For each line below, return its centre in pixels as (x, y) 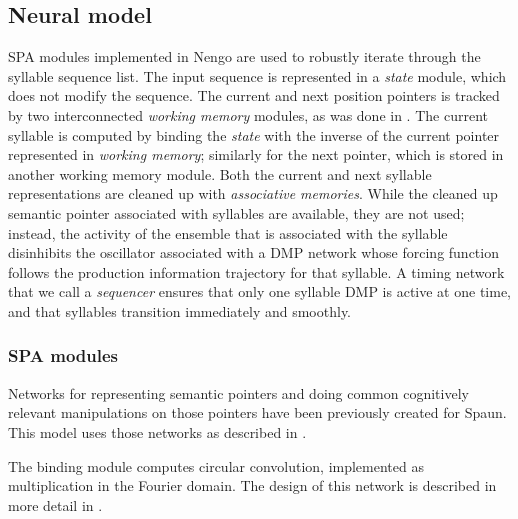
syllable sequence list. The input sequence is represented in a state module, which (257, 75)
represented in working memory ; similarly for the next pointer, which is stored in (256, 154)
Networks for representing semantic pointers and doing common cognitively (238, 392)
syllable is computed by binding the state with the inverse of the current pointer (254, 134)
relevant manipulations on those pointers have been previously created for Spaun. (257, 412)
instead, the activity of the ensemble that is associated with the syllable (228, 232)
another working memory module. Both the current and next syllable (220, 173)
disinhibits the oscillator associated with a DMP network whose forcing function (253, 252)
